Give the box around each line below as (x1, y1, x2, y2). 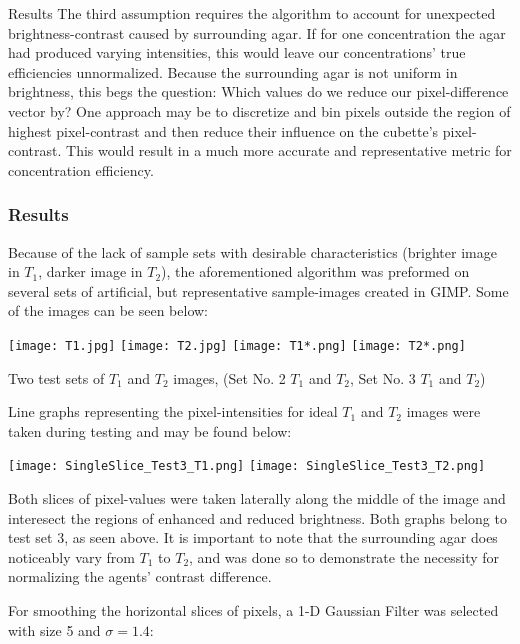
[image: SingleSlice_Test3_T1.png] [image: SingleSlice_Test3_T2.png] (8, 459, 486, 474)
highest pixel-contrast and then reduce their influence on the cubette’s (8, 120, 439, 141)
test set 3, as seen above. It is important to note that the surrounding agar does (8, 527, 498, 548)
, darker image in (38, 261, 143, 282)
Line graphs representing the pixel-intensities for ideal (8, 401, 338, 422)
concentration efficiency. (8, 159, 154, 180)
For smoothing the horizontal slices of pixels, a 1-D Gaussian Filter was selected (8, 600, 499, 620)
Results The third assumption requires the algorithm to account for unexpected (8, 3, 496, 23)
